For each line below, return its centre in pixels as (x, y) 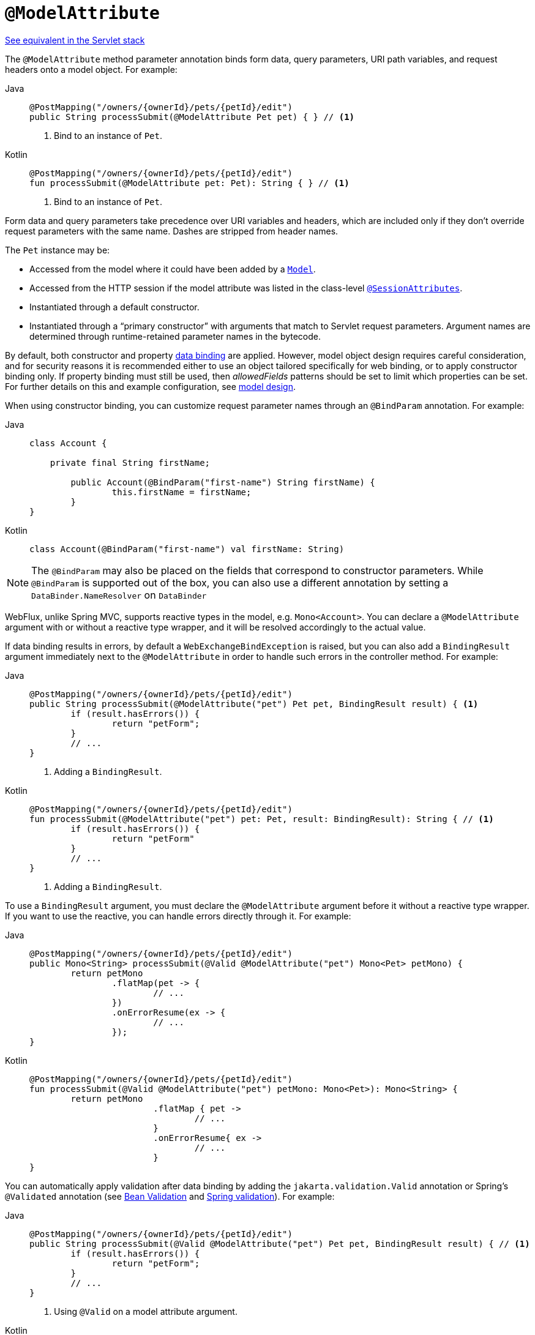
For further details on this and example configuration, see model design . (150, 386)
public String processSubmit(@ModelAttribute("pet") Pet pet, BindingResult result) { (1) (254, 704)
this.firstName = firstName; (181, 492)
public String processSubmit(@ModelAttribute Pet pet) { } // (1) (192, 117)
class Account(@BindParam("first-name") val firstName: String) (187, 549)
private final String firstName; (130, 462)
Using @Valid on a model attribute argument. (146, 1311)
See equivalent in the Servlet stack (75, 40)
